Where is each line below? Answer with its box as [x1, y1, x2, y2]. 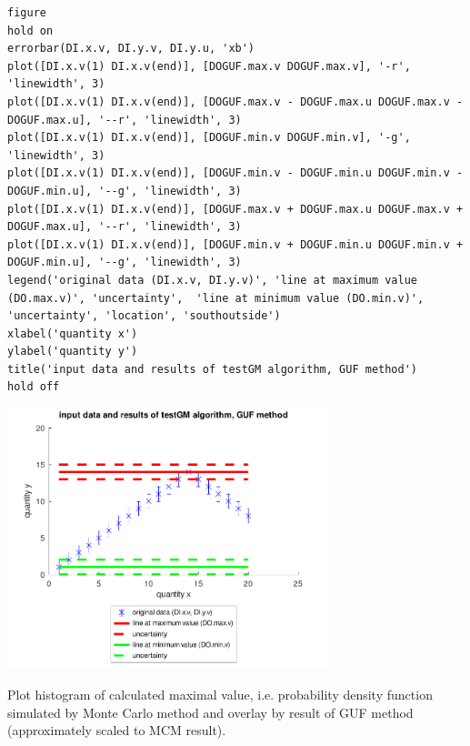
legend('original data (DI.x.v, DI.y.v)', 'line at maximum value [7, 273, 418, 287]
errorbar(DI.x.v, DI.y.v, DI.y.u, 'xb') [7, 42, 255, 55]
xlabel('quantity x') [7, 327, 138, 340]
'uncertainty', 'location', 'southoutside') [7, 309, 281, 323]
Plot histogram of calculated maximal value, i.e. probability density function [7, 685, 433, 704]
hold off [7, 380, 60, 394]
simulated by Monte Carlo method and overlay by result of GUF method [7, 702, 414, 721]
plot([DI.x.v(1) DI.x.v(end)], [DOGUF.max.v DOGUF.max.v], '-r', [7, 59, 411, 73]
